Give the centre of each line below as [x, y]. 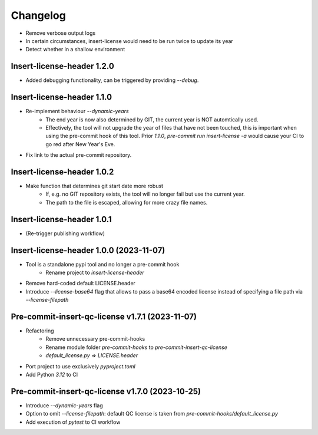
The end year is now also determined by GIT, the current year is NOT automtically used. [152, 119]
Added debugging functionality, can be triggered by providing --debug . [112, 80]
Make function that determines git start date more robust [95, 186]
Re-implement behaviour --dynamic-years [77, 111]
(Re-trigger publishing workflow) [65, 233]
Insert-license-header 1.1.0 [61, 97]
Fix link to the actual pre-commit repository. [79, 155]
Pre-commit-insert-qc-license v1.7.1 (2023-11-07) [104, 316]
